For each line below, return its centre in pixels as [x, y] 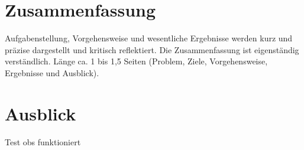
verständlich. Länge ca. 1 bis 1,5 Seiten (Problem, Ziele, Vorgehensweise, [136, 61]
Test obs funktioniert [43, 141]
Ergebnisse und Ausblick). [52, 72]
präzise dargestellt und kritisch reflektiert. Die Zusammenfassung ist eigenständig [152, 49]
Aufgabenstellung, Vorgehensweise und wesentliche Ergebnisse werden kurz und [149, 38]
